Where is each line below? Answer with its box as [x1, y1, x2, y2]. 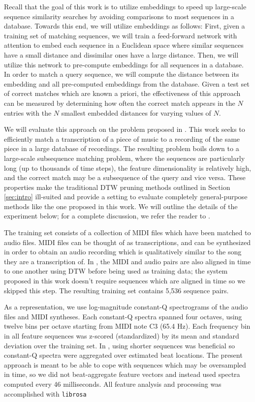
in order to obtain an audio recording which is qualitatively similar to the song [4, 247, 242, 257]
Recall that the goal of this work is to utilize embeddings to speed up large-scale [4, 1, 247, 11]
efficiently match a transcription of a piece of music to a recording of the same [4, 133, 240, 144]
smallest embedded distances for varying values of [61, 107, 211, 118]
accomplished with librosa [4, 388, 87, 399]
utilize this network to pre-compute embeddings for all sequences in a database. [4, 59, 244, 69]
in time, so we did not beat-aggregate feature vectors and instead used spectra [4, 369, 240, 379]
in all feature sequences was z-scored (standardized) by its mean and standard [4, 331, 239, 340]
